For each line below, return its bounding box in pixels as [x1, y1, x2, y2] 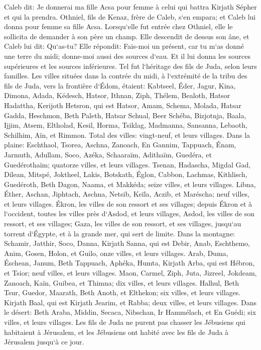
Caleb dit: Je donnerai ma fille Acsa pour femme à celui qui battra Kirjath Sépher [4, 2, 257, 12]
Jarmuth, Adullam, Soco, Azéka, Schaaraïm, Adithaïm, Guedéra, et [4, 149, 212, 159]
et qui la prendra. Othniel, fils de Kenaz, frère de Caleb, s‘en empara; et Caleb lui [4, 11, 256, 22]
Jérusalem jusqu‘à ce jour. [4, 336, 84, 347]
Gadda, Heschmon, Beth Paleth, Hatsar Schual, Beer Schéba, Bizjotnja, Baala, [4, 110, 246, 120]
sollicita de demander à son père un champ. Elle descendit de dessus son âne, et [4, 31, 249, 41]
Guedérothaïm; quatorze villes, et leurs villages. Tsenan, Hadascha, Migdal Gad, [4, 159, 251, 169]
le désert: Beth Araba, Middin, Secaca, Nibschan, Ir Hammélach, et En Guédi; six [4, 307, 256, 317]
